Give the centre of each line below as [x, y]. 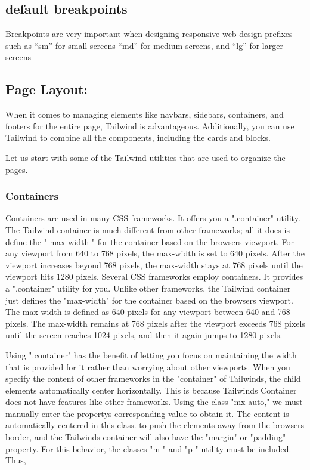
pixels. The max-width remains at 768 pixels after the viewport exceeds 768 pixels [155, 323]
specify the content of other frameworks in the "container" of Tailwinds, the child [153, 378]
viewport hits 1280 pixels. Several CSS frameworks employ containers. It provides [154, 276]
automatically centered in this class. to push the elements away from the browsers [155, 425]
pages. [17, 169]
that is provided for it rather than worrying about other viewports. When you [148, 367]
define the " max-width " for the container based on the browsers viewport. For [150, 241]
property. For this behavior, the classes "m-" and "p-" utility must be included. [148, 448]
